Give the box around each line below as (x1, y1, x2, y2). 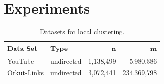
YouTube (7, 55, 34, 66)
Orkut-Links (7, 67, 44, 78)
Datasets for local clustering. (40, 26, 125, 36)
